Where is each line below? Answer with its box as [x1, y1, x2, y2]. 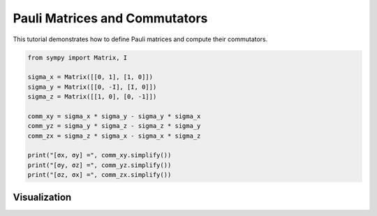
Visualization [13, 191, 72, 203]
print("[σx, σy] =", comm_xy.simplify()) [27, 151, 172, 159]
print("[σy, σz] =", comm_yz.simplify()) [27, 161, 172, 169]
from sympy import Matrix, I [27, 53, 128, 62]
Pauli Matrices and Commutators [13, 10, 208, 26]
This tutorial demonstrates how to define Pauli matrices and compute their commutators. [13, 35, 268, 43]
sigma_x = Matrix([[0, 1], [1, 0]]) [27, 73, 154, 81]
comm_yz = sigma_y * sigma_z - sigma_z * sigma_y [27, 122, 201, 130]
